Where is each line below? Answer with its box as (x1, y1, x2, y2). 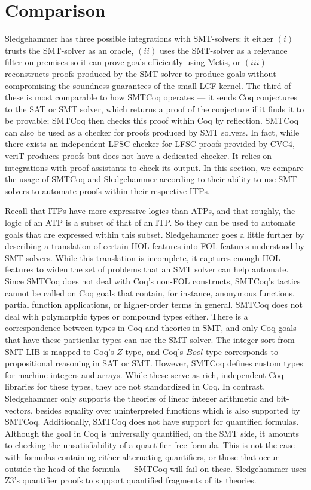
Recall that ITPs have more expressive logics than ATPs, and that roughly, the (5, 204, 295, 217)
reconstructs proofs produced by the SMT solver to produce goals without (5, 67, 276, 79)
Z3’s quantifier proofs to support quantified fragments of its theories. (5, 474, 257, 486)
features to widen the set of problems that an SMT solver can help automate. (5, 263, 289, 275)
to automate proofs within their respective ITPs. (32, 184, 210, 197)
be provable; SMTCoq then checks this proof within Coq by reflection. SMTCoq (5, 114, 299, 127)
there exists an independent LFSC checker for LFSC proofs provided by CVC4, (5, 137, 295, 150)
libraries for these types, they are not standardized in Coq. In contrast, (5, 380, 266, 393)
